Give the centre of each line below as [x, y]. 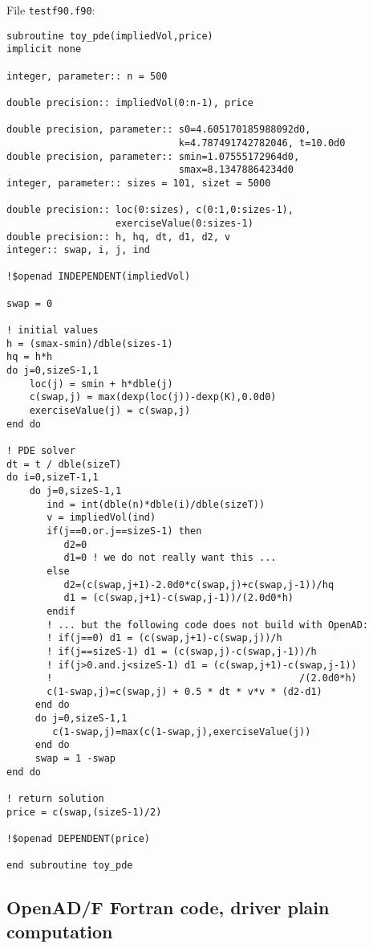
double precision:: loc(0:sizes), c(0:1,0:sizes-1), [150, 210]
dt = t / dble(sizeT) [64, 464]
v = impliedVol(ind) [101, 518]
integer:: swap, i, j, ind [78, 250]
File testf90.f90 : [51, 10]
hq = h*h [30, 357]
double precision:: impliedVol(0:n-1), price [130, 102]
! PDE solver [41, 451]
